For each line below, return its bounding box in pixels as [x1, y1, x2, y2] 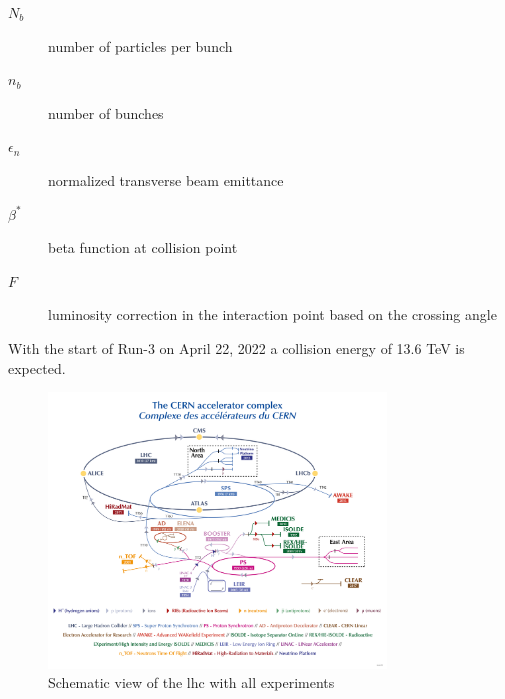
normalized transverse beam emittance [48, 169, 284, 190]
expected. [8, 357, 66, 378]
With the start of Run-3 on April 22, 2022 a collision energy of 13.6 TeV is [8, 337, 465, 358]
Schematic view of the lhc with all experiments [48, 672, 335, 693]
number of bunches [48, 102, 164, 123]
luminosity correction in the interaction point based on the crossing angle [48, 304, 497, 325]
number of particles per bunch [48, 35, 233, 56]
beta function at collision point [48, 237, 238, 258]
